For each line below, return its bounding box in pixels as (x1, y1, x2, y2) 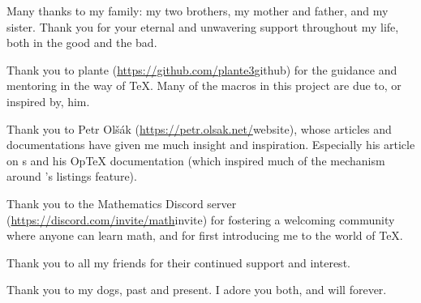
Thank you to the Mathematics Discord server (6, 194, 237, 211)
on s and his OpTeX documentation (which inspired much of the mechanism (6, 151, 385, 169)
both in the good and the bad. (6, 34, 157, 51)
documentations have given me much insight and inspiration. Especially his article (6, 136, 415, 153)
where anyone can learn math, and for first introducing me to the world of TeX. (6, 227, 403, 244)
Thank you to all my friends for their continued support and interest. (6, 254, 350, 271)
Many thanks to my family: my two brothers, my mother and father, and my (6, 2, 389, 19)
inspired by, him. (6, 92, 90, 109)
